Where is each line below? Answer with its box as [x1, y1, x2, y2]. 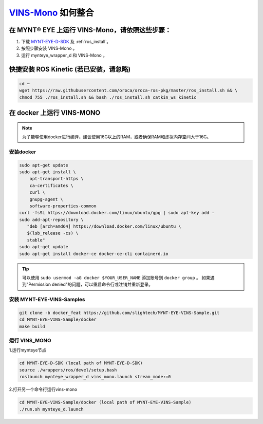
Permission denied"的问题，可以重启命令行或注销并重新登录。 [28, 281, 153, 287]
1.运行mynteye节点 [9, 347, 47, 353]
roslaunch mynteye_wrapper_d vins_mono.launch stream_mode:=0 [19, 374, 171, 380]
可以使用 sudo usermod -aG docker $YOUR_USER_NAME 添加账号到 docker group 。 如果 [22, 275, 210, 281]
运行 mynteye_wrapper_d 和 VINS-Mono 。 [21, 52, 107, 58]
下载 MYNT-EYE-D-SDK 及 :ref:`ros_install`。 [21, 39, 112, 45]
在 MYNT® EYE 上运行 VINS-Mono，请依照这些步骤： [9, 26, 171, 34]
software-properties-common [29, 203, 97, 209]
